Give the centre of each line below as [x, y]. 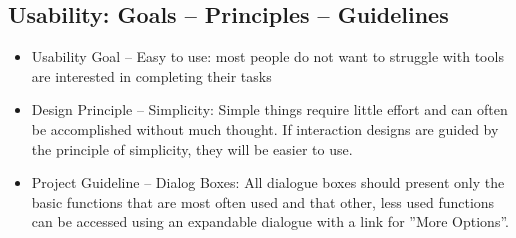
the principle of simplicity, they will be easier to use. [192, 148]
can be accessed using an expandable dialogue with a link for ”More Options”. [270, 221]
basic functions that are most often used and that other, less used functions [263, 201]
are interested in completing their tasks [151, 75]
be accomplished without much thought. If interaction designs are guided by [265, 128]
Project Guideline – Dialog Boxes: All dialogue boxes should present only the [268, 182]
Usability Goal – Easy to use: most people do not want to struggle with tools [267, 56]
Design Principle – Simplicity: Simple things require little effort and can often [269, 109]
